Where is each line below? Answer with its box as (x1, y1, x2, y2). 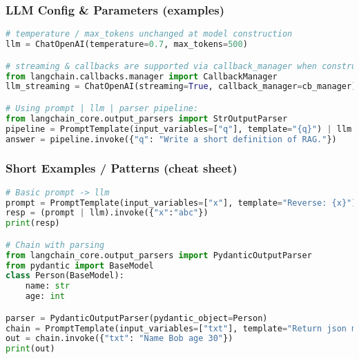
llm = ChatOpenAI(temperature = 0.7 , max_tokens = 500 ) (6, 39, 248, 50)
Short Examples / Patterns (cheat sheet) (6, 159, 237, 177)
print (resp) (6, 218, 60, 229)
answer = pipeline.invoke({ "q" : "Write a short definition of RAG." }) (6, 134, 337, 144)
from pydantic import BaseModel (6, 260, 154, 271)
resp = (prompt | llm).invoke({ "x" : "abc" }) (6, 208, 208, 218)
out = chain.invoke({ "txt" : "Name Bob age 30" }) (6, 333, 233, 344)
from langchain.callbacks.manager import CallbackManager (6, 71, 278, 81)
